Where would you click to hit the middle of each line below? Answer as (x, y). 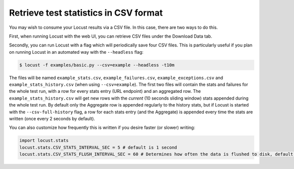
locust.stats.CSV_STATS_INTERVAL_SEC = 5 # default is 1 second (98, 147)
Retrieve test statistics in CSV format (86, 13)
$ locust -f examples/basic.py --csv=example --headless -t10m (97, 65)
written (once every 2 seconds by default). (52, 119)
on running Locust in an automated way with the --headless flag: (76, 52)
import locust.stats (44, 141)
